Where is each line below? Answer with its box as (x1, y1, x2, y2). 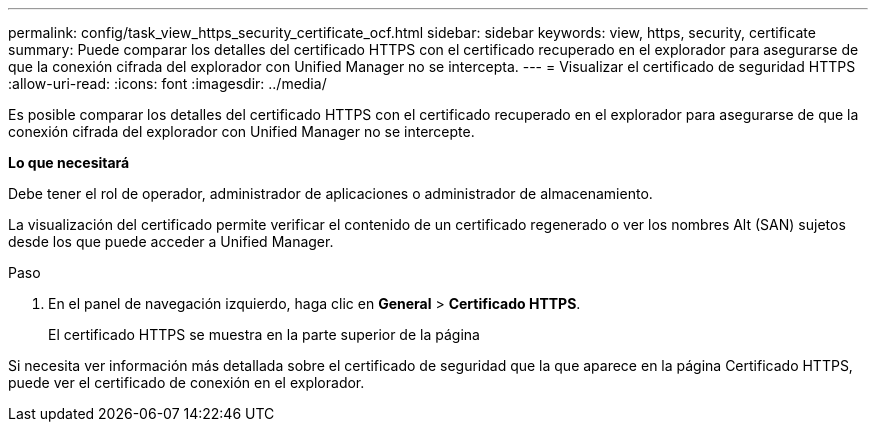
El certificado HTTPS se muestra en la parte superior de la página (48, 326, 480, 343)
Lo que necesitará (8, 154, 130, 171)
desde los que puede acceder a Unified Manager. (8, 233, 334, 250)
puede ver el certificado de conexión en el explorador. (8, 374, 365, 391)
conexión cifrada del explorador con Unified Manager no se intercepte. (8, 123, 475, 140)
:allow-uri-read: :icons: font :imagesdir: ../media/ (8, 75, 327, 92)
